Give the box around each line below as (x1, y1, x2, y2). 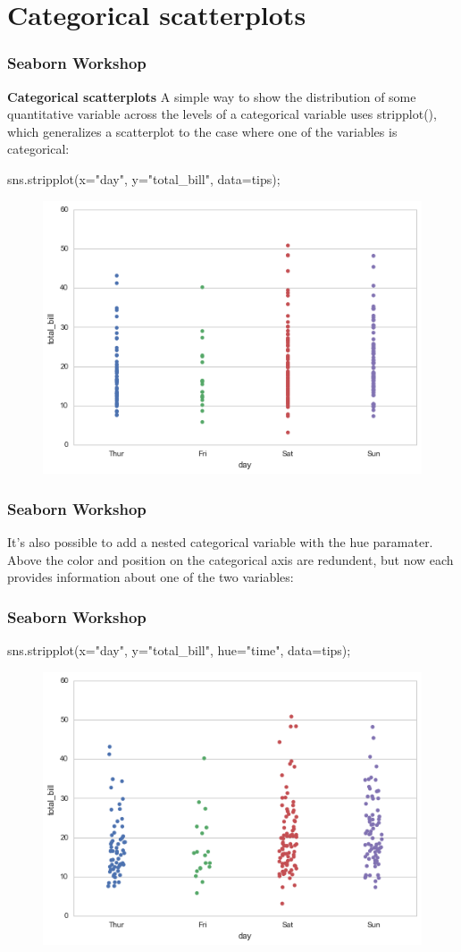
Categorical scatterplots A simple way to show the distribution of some (7, 87, 416, 105)
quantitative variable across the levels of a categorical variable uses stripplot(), (7, 105, 437, 123)
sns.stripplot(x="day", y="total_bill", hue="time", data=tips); (7, 640, 351, 659)
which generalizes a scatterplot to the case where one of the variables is (7, 122, 398, 140)
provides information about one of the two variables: (7, 568, 294, 586)
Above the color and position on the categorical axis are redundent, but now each (7, 550, 454, 569)
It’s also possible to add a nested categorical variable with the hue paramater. (7, 532, 433, 551)
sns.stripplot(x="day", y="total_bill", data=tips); (7, 169, 281, 188)
